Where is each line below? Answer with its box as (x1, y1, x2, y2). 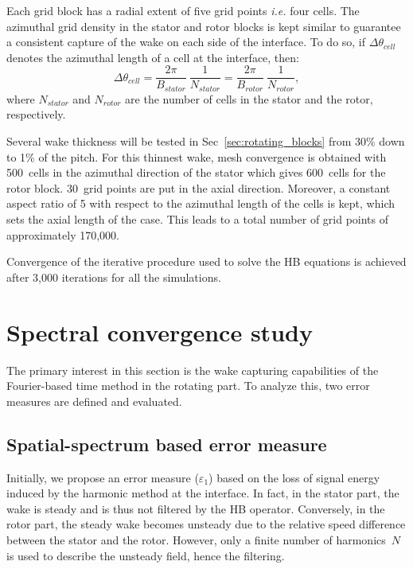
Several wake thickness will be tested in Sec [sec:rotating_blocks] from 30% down (6, 133, 405, 150)
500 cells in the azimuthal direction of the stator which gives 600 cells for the (6, 164, 386, 181)
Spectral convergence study (6, 315, 313, 348)
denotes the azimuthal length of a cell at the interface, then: (6, 49, 299, 65)
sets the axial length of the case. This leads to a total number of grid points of (6, 211, 389, 228)
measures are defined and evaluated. (6, 392, 182, 409)
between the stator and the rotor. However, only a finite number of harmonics (6, 531, 386, 548)
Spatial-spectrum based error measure (6, 431, 327, 456)
